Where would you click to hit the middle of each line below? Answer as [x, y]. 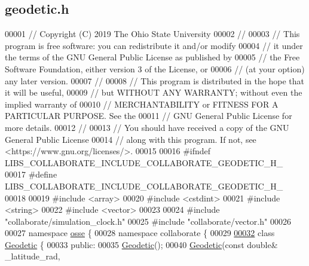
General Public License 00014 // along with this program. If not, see [131, 139]
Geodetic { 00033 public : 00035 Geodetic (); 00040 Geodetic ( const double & [141, 244]
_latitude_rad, [33, 256]
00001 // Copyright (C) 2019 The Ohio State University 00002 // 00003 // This [152, 34]
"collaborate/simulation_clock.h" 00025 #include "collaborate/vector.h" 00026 [148, 221]
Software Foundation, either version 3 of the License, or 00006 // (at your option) [155, 68]
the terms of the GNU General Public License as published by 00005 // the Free [152, 57]
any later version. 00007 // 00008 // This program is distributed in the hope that [155, 80]
